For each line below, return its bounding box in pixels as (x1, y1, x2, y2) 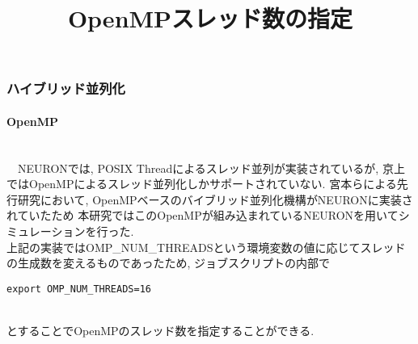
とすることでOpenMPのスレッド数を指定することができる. (6, 322, 315, 339)
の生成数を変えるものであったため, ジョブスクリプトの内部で (6, 254, 330, 271)
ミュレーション (6, 223, 86, 240)
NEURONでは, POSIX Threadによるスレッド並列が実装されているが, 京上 (17, 159, 405, 176)
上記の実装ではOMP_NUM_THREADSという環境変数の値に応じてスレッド (6, 238, 406, 255)
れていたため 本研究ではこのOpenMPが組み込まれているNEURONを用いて (6, 207, 399, 224)
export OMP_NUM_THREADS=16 (6, 283, 151, 295)
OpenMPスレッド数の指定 (67, 2, 353, 35)
